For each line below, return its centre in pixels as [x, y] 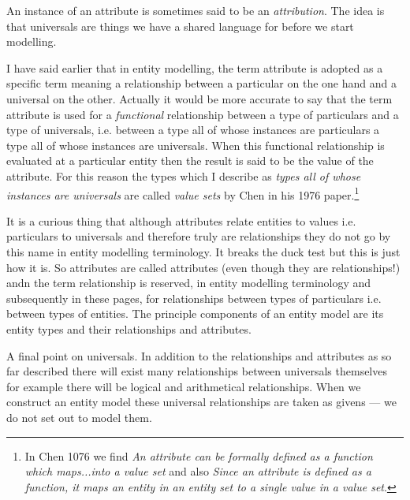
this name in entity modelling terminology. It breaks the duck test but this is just [203, 251]
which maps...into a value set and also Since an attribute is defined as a [198, 471]
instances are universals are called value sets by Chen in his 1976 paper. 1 [183, 193]
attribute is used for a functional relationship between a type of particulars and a [203, 114]
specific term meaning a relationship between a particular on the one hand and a [201, 83]
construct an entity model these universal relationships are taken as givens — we [201, 402]
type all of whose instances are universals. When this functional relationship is [196, 145]
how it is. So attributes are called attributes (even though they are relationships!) [203, 267]
